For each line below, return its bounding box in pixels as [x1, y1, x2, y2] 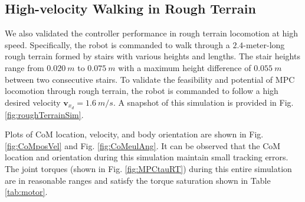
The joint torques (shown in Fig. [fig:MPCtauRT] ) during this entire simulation [5, 163, 292, 174]
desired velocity [5, 96, 61, 108]
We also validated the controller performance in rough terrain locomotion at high [5, 27, 298, 39]
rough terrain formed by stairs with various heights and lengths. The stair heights [5, 50, 300, 62]
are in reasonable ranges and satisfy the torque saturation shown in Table [5, 174, 271, 186]
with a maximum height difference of [118, 61, 251, 73]
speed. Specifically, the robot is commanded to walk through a [5, 38, 230, 51]
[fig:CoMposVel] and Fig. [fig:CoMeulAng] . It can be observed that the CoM [5, 139, 281, 151]
